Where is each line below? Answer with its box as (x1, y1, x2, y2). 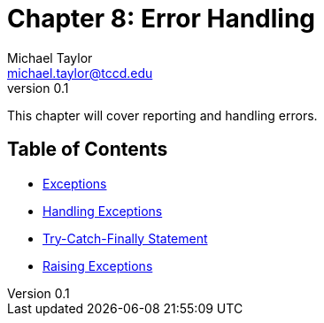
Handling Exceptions (42, 203, 163, 219)
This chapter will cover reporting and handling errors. (7, 107, 318, 123)
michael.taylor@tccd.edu (7, 65, 153, 81)
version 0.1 (7, 80, 69, 96)
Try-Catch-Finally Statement (42, 230, 208, 246)
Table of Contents (7, 138, 168, 161)
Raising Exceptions (42, 258, 153, 273)
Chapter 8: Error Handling (7, 4, 316, 34)
